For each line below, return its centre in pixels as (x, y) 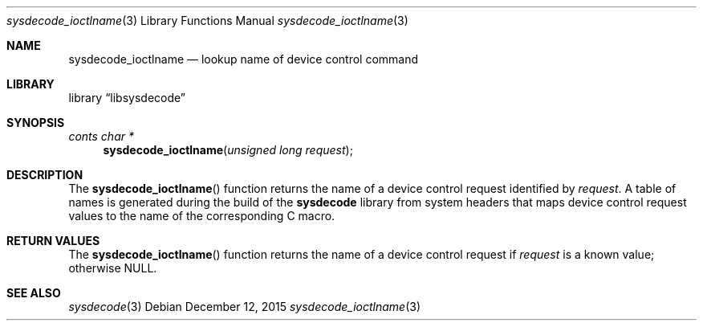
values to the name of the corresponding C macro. (202, 216)
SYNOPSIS (36, 123)
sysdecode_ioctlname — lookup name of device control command (244, 59)
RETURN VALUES (53, 241)
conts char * (101, 136)
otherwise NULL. (113, 268)
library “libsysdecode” (127, 98)
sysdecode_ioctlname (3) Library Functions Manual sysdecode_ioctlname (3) (207, 20)
